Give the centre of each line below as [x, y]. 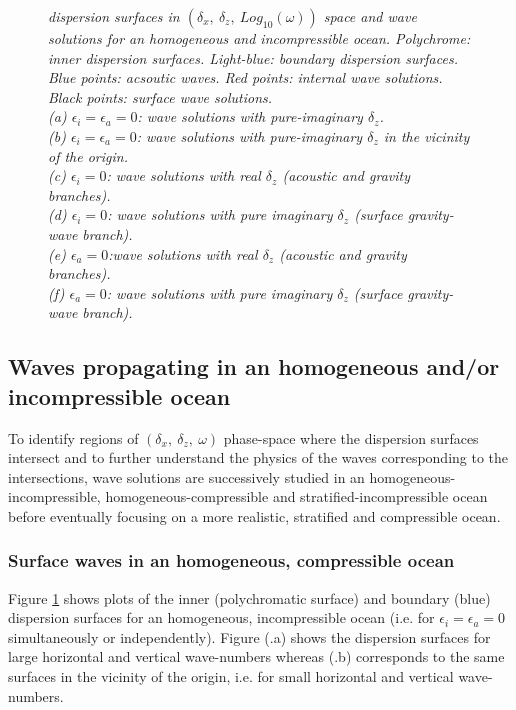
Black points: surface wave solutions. [160, 96]
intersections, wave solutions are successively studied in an [186, 476]
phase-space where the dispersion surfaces [351, 437]
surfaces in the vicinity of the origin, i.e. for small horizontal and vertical [231, 676]
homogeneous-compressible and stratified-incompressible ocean [296, 496]
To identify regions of [73, 437]
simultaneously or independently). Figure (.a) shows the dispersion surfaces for [249, 636]
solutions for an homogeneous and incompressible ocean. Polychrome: [259, 38]
